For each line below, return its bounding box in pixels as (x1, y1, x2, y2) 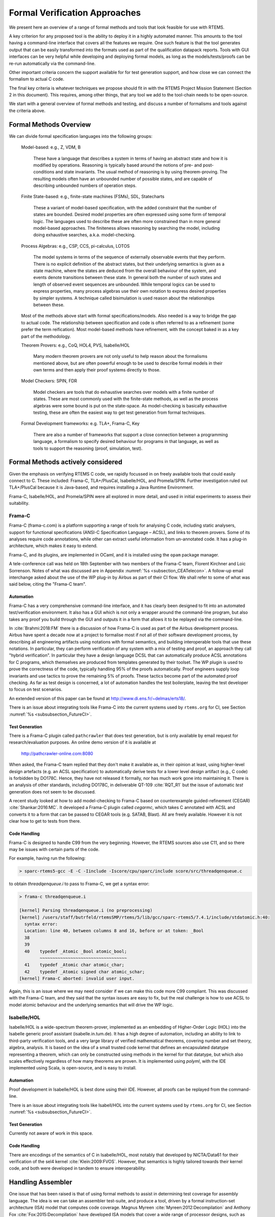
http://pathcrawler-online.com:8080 (21, 750, 93, 756)
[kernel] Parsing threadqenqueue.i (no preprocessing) (19, 908, 153, 913)
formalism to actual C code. (9, 76, 65, 82)
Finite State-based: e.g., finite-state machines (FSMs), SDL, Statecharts (21, 194, 165, 200)
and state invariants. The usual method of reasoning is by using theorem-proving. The (55, 169, 228, 175)
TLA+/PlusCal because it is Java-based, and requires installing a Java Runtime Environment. (9, 484, 194, 490)
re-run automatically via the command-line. (9, 60, 96, 66)
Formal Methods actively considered (9, 458, 122, 466)
